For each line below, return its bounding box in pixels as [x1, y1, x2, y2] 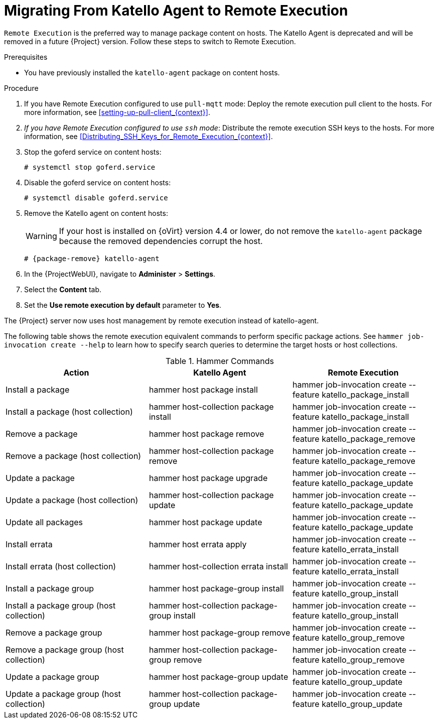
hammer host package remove [149, 428, 264, 439]
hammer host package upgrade [149, 472, 268, 483]
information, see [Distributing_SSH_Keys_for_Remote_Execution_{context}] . [24, 132, 273, 141]
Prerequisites [4, 52, 48, 61]
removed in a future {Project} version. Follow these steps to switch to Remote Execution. [4, 37, 296, 46]
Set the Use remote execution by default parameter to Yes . [24, 300, 222, 309]
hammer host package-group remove [149, 627, 290, 638]
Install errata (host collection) [6, 561, 116, 571]
